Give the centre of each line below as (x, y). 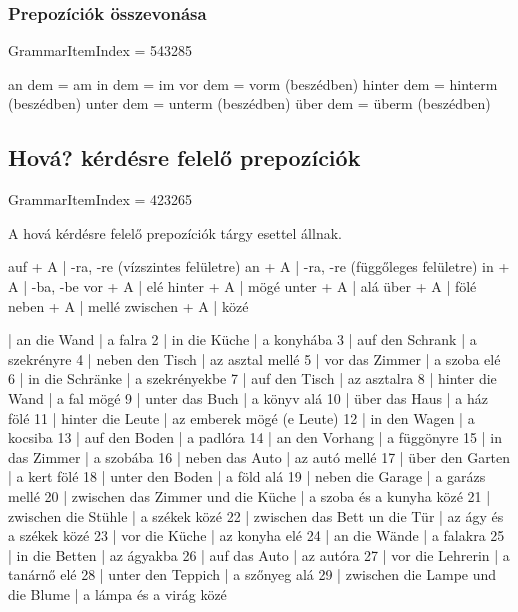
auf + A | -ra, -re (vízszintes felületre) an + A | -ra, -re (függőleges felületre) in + (259, 266)
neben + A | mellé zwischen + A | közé (128, 305)
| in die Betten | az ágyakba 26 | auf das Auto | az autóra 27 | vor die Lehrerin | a (259, 554)
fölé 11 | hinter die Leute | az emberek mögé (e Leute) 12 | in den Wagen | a (241, 417)
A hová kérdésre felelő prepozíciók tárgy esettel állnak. (175, 232)
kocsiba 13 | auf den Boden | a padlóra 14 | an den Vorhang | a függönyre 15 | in (255, 437)
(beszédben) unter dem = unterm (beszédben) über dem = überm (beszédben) (249, 103)
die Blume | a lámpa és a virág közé (117, 593)
